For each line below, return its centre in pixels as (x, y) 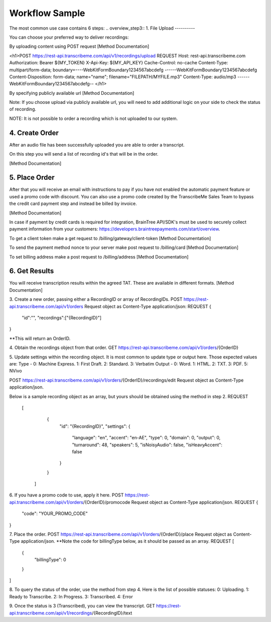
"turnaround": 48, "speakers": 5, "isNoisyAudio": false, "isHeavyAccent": (147, 445)
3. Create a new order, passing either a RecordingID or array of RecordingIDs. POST (96, 299)
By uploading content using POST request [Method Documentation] (79, 46)
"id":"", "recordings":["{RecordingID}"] (62, 318)
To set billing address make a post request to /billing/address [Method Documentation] (99, 257)
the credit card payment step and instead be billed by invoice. (73, 204)
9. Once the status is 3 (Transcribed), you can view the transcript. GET (82, 606)
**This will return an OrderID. (40, 338)
